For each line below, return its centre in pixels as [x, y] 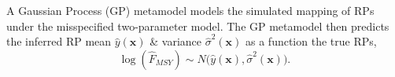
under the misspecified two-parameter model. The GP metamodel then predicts [198, 26]
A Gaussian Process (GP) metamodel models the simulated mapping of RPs [190, 10]
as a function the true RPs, [311, 41]
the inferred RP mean [59, 41]
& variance [176, 41]
